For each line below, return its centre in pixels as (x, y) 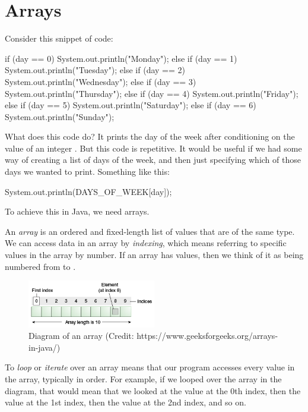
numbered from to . (40, 266)
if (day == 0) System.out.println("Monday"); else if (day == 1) (121, 58)
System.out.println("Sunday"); (60, 116)
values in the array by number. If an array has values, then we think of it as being (154, 255)
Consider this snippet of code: (59, 38)
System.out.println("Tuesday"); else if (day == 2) (95, 70)
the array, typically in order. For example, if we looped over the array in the (143, 379)
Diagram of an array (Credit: (81, 336)
